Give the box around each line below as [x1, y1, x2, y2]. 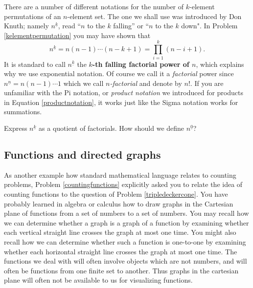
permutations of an [4, 11, 61, 21]
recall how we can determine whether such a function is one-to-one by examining [4, 237, 246, 247]
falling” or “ [113, 21, 149, 31]
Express [4, 123, 27, 133]
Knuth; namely [4, 21, 49, 31]
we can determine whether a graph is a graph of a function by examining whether [4, 217, 249, 227]
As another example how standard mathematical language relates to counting [4, 169, 236, 180]
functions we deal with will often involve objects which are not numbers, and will [4, 256, 247, 266]
